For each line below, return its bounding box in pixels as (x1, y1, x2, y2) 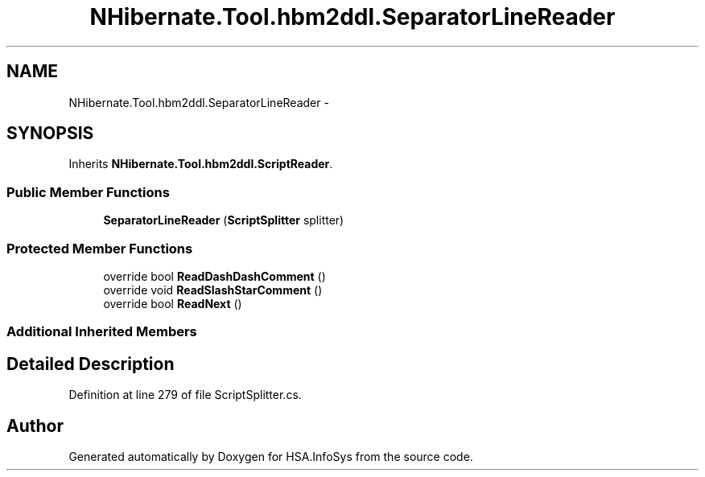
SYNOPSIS (6, 123, 94, 144)
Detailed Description (6, 353, 175, 374)
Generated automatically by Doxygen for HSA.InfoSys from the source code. (68, 450, 473, 463)
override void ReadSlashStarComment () (103, 282, 323, 297)
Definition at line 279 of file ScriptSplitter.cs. (68, 388, 302, 402)
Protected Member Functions (6, 240, 193, 257)
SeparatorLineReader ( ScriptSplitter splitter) (103, 213, 344, 228)
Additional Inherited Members (6, 323, 197, 340)
